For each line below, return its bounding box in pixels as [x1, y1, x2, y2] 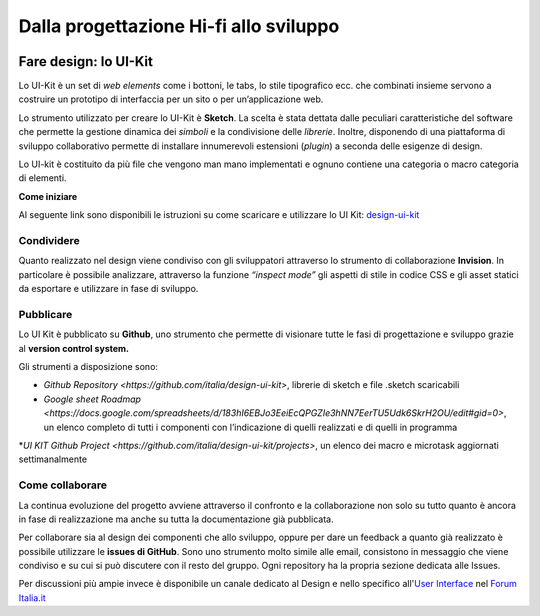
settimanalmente [18, 453, 88, 465]
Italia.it [18, 591, 47, 604]
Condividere [18, 233, 80, 247]
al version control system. [18, 342, 130, 354]
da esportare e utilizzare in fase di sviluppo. [18, 283, 199, 295]
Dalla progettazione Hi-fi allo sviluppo [18, 15, 340, 37]
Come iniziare [18, 190, 78, 202]
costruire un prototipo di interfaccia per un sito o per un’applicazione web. [18, 93, 324, 105]
